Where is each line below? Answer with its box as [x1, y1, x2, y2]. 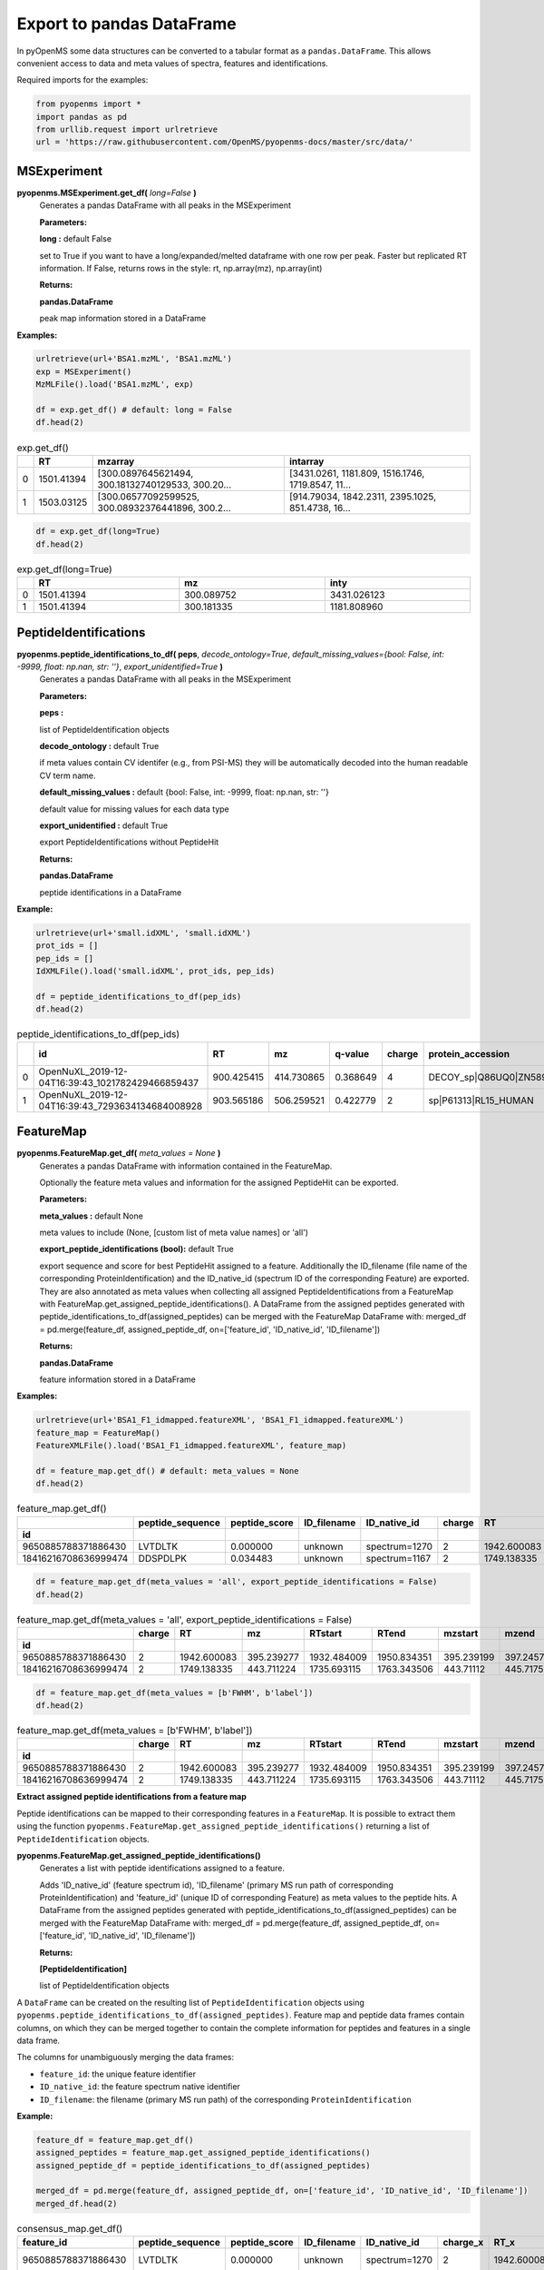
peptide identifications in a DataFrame [39, 886, 182, 898]
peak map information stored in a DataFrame [39, 313, 207, 324]
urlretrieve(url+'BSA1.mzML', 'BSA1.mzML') [35, 354, 233, 364]
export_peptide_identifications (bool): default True [39, 1244, 235, 1255]
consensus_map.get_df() [16, 2223, 123, 2235]
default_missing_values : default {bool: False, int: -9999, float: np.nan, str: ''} [39, 786, 330, 798]
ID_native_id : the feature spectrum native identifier [39, 2081, 240, 2092]
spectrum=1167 [365, 1552, 431, 1564]
